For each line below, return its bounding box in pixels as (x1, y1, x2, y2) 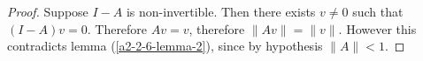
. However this (338, 19, 417, 37)
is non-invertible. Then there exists (126, 3, 316, 20)
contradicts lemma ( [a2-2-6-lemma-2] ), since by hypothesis (7, 37, 323, 55)
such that (352, 3, 404, 20)
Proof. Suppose (7, 3, 88, 20)
